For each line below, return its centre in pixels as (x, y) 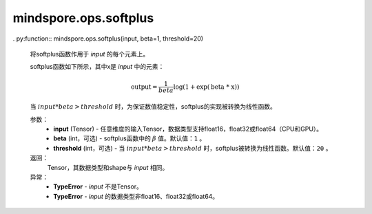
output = (144, 87)
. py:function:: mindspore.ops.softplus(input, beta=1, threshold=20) (108, 39)
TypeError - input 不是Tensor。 (98, 186)
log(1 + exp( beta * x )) (206, 87)
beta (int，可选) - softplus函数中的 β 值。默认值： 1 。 (130, 138)
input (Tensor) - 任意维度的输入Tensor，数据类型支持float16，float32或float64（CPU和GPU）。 (188, 129)
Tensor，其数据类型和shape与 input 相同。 (108, 167)
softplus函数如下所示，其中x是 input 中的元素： (97, 67)
